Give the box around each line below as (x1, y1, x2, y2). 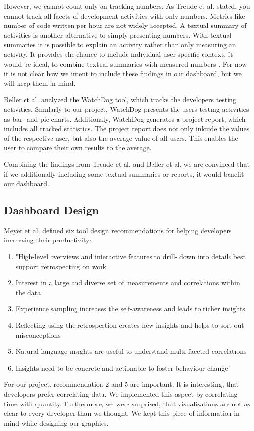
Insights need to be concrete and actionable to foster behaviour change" (15, 362, 230, 373)
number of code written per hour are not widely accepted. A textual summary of (4, 20, 247, 30)
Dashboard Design (4, 202, 99, 217)
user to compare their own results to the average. (4, 142, 152, 153)
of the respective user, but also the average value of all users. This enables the (4, 133, 238, 143)
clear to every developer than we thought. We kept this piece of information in (4, 408, 240, 418)
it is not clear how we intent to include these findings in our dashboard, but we (4, 68, 242, 79)
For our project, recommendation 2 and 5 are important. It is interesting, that (4, 379, 239, 389)
